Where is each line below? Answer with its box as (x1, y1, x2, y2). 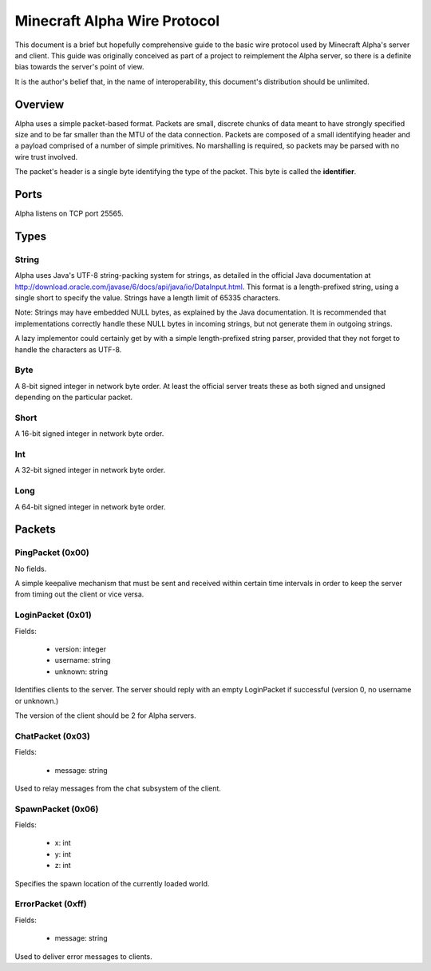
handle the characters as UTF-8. (14, 344, 122, 355)
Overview (14, 97, 65, 111)
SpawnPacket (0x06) (14, 803, 99, 814)
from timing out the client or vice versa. (14, 589, 144, 599)
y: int (54, 849, 72, 858)
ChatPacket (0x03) (14, 731, 91, 742)
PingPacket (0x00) (14, 547, 89, 558)
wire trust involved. (14, 152, 78, 161)
